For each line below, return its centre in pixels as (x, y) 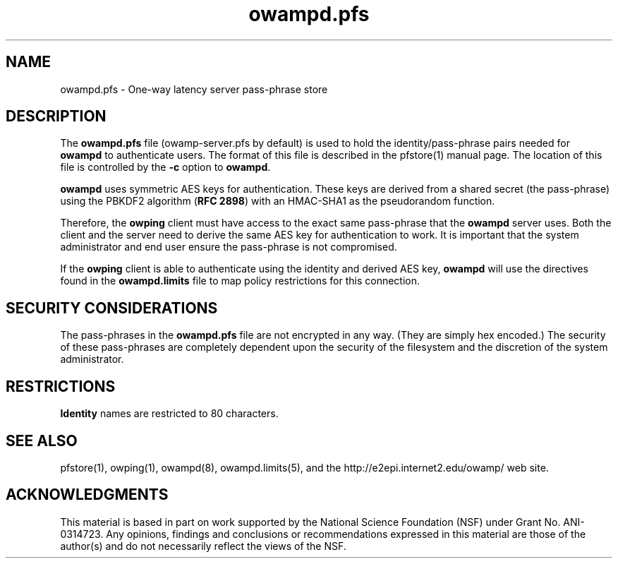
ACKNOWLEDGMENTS (87, 495)
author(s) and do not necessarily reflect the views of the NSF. (203, 546)
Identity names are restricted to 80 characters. (169, 414)
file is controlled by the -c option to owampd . (165, 167)
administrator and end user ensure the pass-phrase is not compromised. (229, 247)
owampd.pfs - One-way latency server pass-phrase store (194, 89)
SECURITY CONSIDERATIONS (112, 308)
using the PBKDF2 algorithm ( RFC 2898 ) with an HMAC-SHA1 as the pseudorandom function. (278, 201)
